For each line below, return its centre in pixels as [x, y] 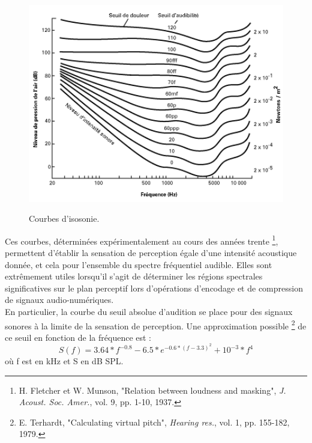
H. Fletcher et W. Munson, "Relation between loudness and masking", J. [152, 390]
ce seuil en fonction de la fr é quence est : [78, 337]
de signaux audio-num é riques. [59, 300]
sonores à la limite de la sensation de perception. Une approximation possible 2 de [156, 325]
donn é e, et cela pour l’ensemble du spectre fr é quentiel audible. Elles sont [139, 264]
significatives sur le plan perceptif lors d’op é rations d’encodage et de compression [154, 288]
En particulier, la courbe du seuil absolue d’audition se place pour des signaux [149, 312]
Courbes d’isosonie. [64, 218]
